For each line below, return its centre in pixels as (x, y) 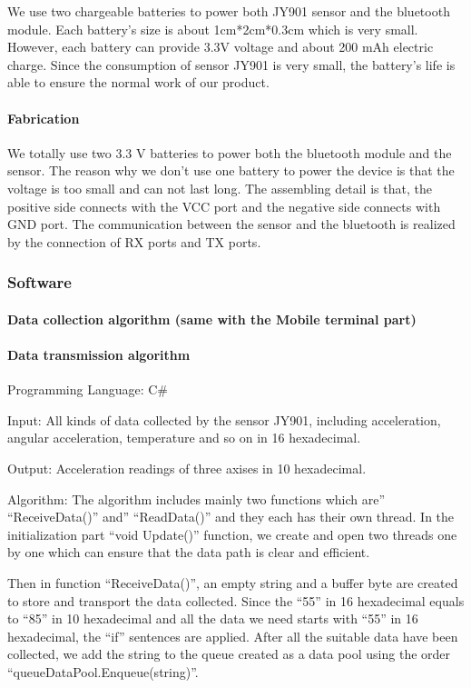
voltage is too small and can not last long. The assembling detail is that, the (220, 188)
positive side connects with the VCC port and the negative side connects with (224, 206)
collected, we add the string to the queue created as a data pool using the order (229, 654)
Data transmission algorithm (99, 354)
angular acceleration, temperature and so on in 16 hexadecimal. (184, 438)
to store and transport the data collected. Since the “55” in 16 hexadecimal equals (236, 600)
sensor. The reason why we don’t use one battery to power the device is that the (231, 170)
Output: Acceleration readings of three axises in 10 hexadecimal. (187, 468)
